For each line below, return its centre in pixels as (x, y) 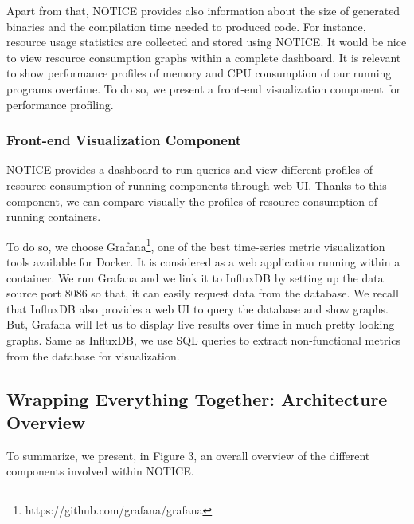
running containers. (54, 217)
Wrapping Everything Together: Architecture (197, 398)
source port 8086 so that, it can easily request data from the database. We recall (203, 293)
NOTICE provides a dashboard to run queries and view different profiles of (190, 169)
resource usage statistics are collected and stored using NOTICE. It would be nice (207, 42)
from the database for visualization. (93, 355)
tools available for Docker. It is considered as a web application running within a (203, 262)
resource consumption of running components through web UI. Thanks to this (197, 185)
